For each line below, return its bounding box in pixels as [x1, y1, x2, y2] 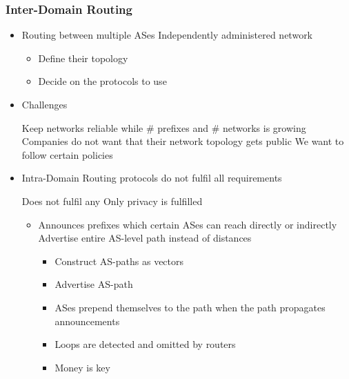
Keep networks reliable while [21, 120, 143, 135]
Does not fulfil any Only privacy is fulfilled [21, 193, 203, 208]
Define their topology [38, 50, 128, 65]
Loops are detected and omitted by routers [54, 337, 236, 351]
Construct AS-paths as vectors [54, 253, 184, 268]
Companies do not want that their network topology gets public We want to [21, 134, 344, 148]
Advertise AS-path [54, 277, 133, 291]
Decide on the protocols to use [38, 74, 167, 88]
